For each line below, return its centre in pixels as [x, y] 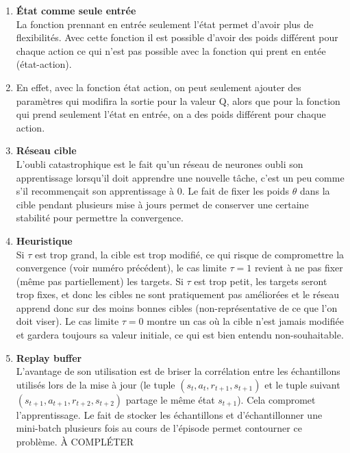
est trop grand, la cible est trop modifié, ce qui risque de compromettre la [189, 254]
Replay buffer [49, 357]
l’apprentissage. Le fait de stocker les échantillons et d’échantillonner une [169, 414]
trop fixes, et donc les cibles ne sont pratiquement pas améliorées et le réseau [177, 294]
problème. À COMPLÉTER [75, 442]
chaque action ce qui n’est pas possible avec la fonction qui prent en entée [171, 50]
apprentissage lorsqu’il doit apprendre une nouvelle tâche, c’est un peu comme [180, 177]
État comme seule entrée [76, 10]
